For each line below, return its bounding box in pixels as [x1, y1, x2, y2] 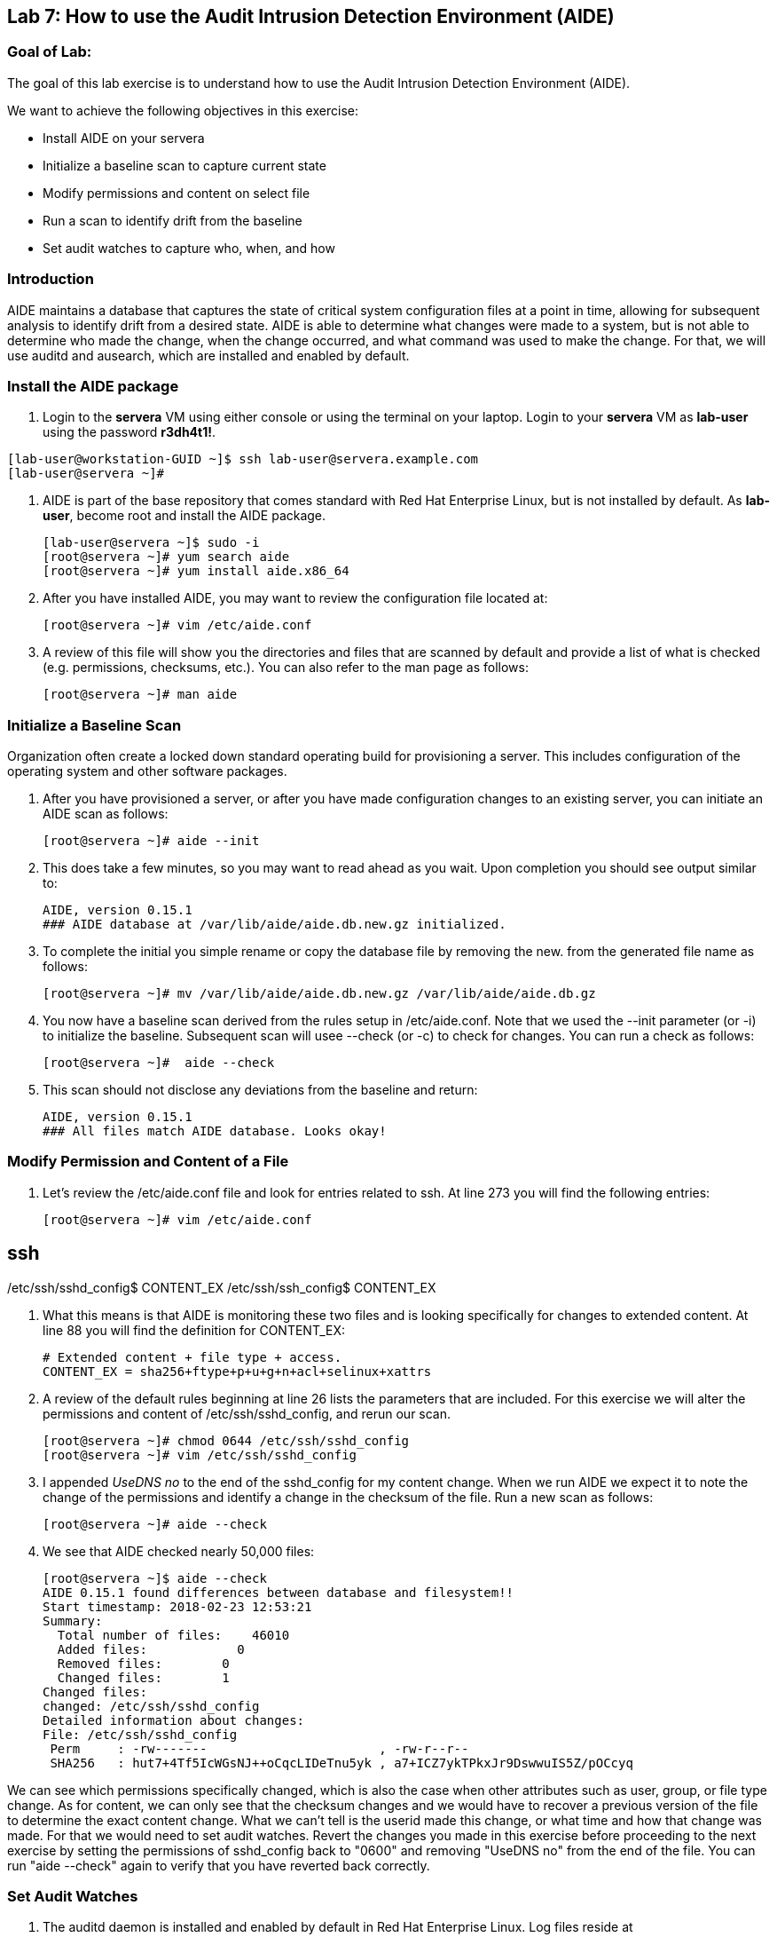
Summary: [43, 1613, 103, 1628]
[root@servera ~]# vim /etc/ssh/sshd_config [43, 1447, 357, 1462]
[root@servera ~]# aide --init [43, 834, 260, 849]
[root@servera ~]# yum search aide [43, 549, 290, 565]
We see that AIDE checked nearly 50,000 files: [43, 1543, 315, 1559]
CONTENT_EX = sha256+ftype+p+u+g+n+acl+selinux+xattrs [43, 1364, 432, 1379]
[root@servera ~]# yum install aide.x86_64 [43, 564, 349, 579]
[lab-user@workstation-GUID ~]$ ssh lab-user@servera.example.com [7, 452, 479, 467]
